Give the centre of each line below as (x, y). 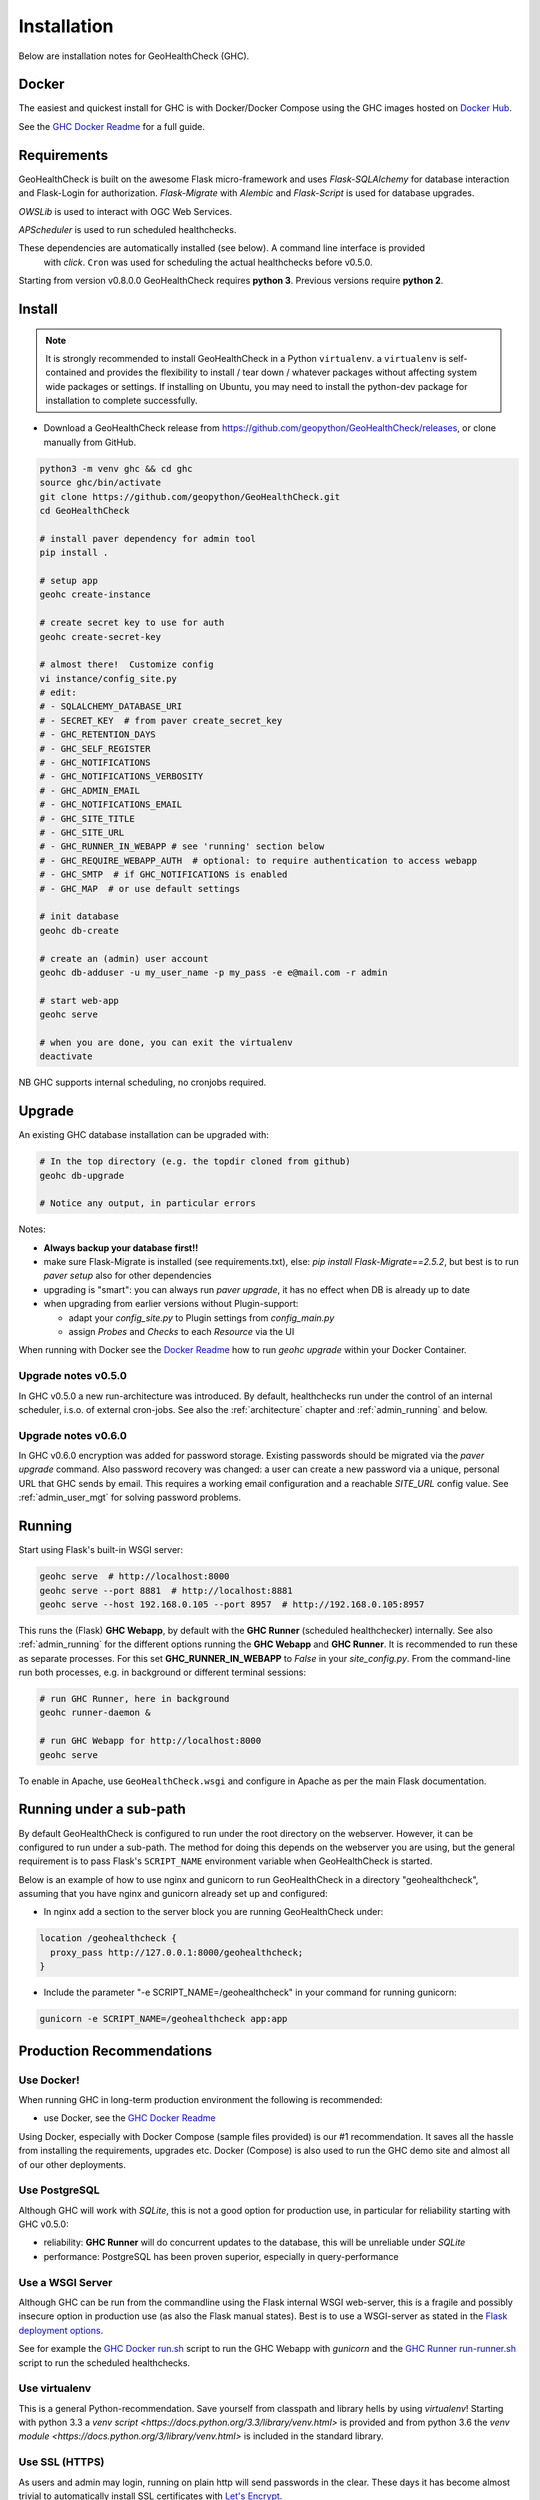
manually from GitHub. (90, 442)
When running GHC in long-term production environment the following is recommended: (200, 2099)
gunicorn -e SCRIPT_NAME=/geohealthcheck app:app (163, 2019)
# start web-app (79, 1000)
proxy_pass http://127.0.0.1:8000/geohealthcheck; (177, 1952)
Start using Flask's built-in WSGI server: (101, 1550)
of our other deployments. (72, 2164)
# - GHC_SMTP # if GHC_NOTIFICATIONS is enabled (163, 874)
